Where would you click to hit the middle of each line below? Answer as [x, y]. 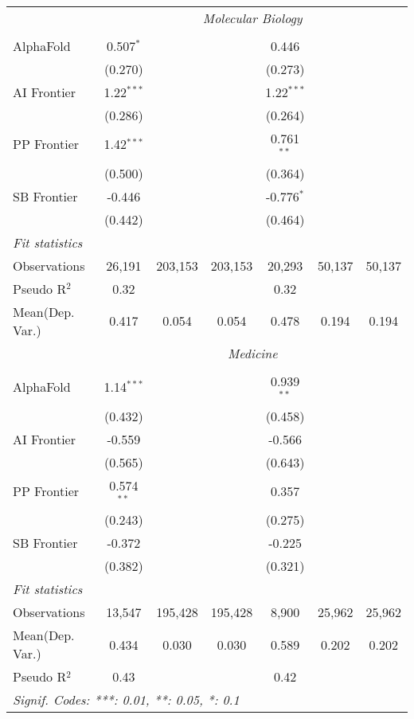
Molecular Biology [252, 18]
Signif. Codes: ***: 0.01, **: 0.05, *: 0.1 [126, 700]
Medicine [252, 353]
